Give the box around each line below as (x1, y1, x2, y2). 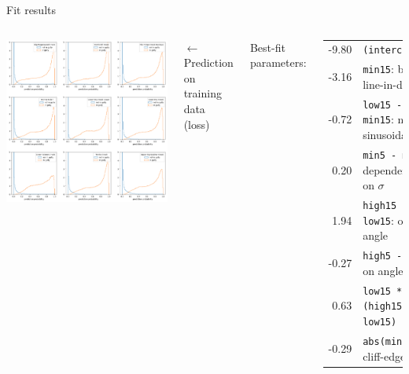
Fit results (6, 2, 56, 17)
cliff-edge (363, 347, 406, 364)
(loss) (183, 115, 210, 132)
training (183, 85, 222, 101)
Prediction (183, 54, 234, 71)
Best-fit (249, 38, 286, 55)
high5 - (363, 251, 403, 262)
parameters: (249, 54, 307, 71)
